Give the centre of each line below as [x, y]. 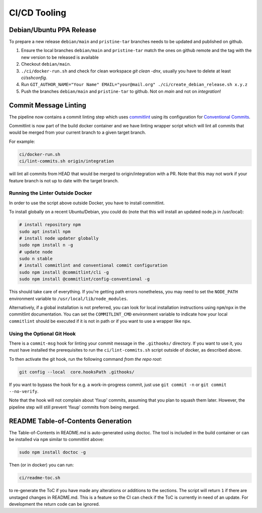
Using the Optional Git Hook [42, 334]
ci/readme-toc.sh [40, 478]
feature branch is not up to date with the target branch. [64, 180]
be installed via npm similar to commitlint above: [57, 440]
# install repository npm [50, 225]
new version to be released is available [60, 57]
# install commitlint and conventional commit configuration [93, 265]
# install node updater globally [59, 238]
